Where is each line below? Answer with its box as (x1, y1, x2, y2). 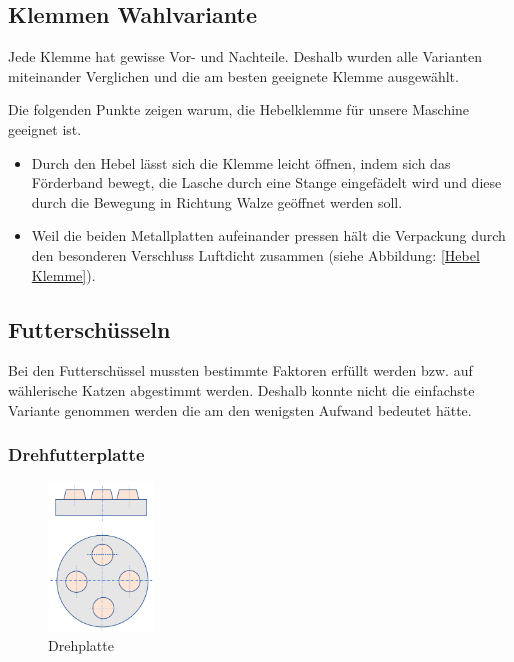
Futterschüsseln (8, 313, 171, 344)
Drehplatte (48, 635, 114, 656)
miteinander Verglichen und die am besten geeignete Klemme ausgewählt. (8, 65, 459, 86)
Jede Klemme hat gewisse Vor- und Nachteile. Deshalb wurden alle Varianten (8, 46, 482, 67)
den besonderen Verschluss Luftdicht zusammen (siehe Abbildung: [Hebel (31, 244, 480, 265)
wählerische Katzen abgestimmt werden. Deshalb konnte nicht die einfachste (8, 379, 475, 400)
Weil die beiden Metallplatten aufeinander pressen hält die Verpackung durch (31, 225, 506, 246)
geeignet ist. (8, 118, 82, 139)
